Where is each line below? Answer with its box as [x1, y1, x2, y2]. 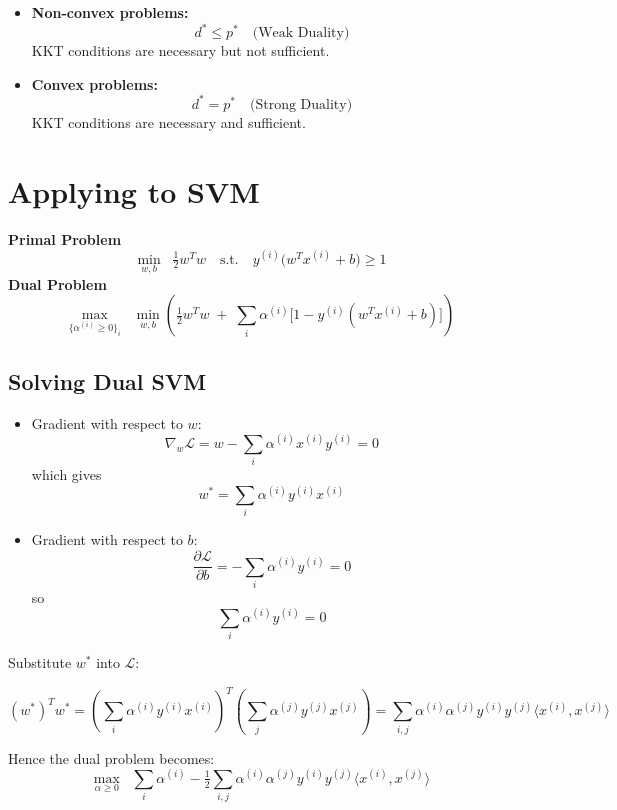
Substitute [8, 652, 72, 673]
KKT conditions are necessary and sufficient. [31, 111, 306, 132]
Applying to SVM [8, 170, 260, 211]
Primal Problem [8, 228, 122, 249]
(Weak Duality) [252, 26, 350, 41]
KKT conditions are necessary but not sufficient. [31, 40, 330, 61]
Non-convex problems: [31, 2, 189, 22]
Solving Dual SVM [8, 365, 207, 396]
